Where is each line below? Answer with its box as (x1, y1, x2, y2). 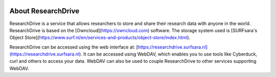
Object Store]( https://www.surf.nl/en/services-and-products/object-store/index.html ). (9, 35, 191, 41)
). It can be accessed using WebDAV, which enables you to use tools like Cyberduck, (79, 51, 258, 57)
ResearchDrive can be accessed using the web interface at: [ (9, 44, 138, 50)
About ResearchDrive (9, 7, 79, 15)
